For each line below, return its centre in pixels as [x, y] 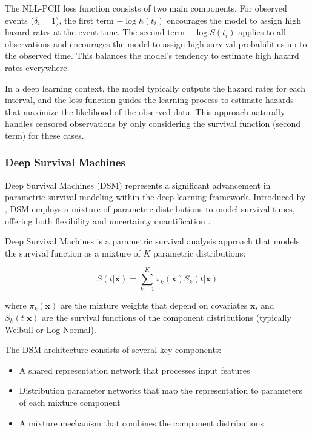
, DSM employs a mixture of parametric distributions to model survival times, [150, 208]
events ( [19, 20]
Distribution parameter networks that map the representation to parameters [161, 390]
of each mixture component [70, 402]
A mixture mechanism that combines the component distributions [141, 422]
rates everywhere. [37, 67]
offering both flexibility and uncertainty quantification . [108, 220]
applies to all [262, 32]
